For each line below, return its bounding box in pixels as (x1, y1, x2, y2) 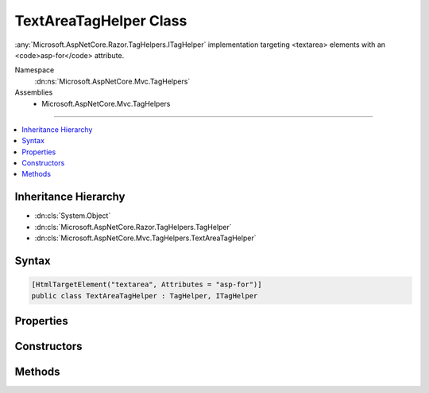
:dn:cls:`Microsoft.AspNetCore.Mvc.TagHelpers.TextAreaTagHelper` (34, 233, 257, 243)
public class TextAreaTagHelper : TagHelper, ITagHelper (31, 291, 258, 300)
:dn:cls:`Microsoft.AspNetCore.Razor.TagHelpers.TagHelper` (34, 222, 232, 232)
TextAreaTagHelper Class (14, 12, 187, 29)
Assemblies (14, 88, 53, 97)
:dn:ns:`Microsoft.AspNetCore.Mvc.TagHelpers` (34, 76, 191, 86)
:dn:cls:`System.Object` (34, 211, 111, 220)
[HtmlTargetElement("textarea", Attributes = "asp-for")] (31, 280, 262, 290)
